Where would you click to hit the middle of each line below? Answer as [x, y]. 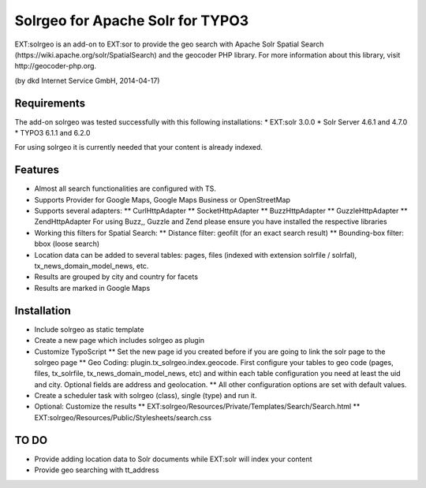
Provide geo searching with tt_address [97, 470]
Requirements [50, 103]
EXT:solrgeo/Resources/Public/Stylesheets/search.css [123, 417]
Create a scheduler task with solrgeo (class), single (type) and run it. [146, 396]
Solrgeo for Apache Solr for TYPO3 [132, 20]
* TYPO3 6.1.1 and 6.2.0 [52, 133]
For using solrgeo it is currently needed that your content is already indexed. [139, 147]
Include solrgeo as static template [89, 329]
